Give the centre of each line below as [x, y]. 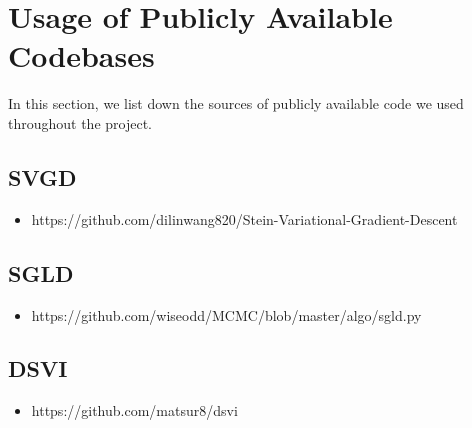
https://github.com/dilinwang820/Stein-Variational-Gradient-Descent [244, 218]
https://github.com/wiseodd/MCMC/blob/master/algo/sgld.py [226, 314]
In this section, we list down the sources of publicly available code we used [236, 103]
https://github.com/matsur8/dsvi [134, 410]
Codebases [81, 55]
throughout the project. [80, 122]
